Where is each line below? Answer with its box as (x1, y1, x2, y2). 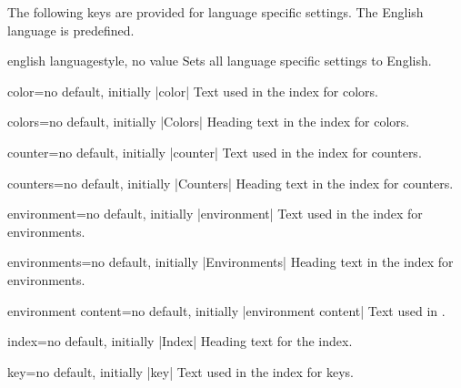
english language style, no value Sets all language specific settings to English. (7, 51, 432, 70)
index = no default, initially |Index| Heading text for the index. (7, 332, 353, 351)
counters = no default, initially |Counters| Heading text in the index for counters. (7, 173, 454, 192)
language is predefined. (7, 20, 135, 39)
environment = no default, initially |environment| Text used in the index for (7, 204, 423, 223)
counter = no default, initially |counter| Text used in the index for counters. (7, 142, 422, 161)
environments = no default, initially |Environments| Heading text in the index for (7, 252, 454, 271)
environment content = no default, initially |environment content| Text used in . (7, 301, 446, 320)
